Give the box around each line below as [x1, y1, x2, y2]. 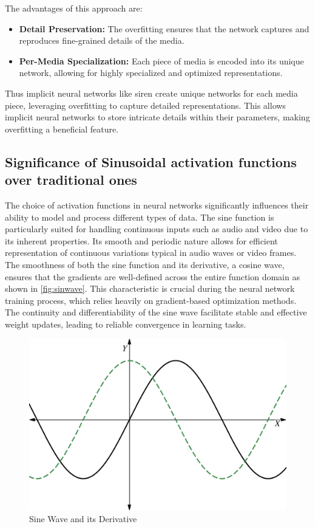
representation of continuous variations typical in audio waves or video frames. [5, 246, 297, 259]
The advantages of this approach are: [5, 2, 143, 14]
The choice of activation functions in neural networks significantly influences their [5, 198, 309, 211]
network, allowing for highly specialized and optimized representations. [19, 66, 283, 79]
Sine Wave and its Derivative [29, 512, 137, 525]
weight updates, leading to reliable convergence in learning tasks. [5, 317, 246, 330]
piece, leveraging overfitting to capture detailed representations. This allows [5, 98, 286, 111]
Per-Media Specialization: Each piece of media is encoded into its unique [19, 54, 304, 67]
